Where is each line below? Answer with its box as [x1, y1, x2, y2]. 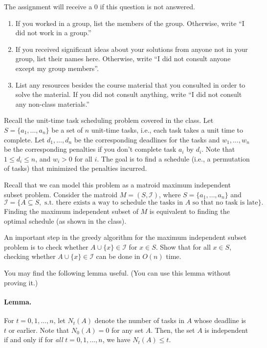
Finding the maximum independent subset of [4, 206, 138, 216]
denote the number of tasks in [94, 315, 185, 325]
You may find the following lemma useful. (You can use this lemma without [4, 268, 231, 278]
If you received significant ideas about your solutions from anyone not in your [15, 44, 248, 54]
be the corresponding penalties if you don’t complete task [4, 144, 177, 154]
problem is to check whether [4, 241, 89, 252]
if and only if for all [4, 334, 63, 345]
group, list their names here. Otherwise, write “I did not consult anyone [15, 53, 231, 64]
